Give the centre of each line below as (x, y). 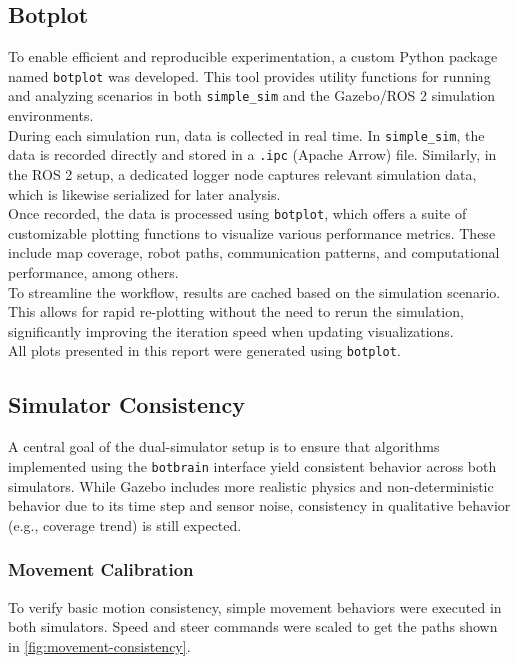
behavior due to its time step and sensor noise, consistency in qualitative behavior (259, 505)
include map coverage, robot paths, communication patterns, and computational (254, 252)
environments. (51, 115)
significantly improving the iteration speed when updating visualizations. (231, 330)
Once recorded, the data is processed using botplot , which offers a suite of (237, 213)
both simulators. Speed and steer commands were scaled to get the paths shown (253, 626)
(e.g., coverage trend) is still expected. (125, 524)
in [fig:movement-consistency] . (99, 645)
